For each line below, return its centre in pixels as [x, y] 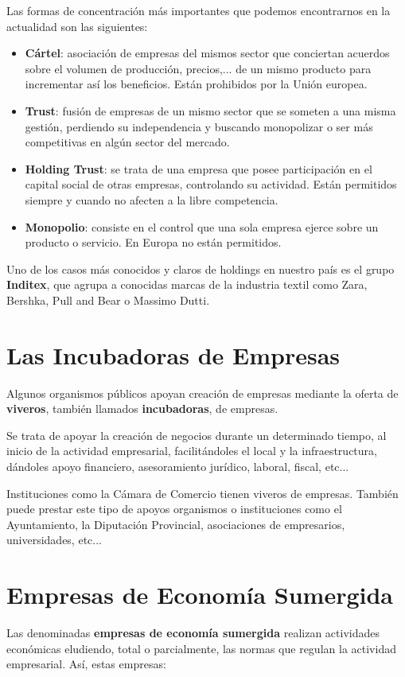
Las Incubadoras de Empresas [173, 354]
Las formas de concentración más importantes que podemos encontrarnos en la [199, 10]
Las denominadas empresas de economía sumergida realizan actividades [193, 633]
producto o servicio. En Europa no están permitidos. [153, 242]
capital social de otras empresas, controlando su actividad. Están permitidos [211, 184]
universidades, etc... [54, 540]
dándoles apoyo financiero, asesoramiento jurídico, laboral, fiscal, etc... [178, 466]
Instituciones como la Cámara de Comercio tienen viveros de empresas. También [202, 493]
